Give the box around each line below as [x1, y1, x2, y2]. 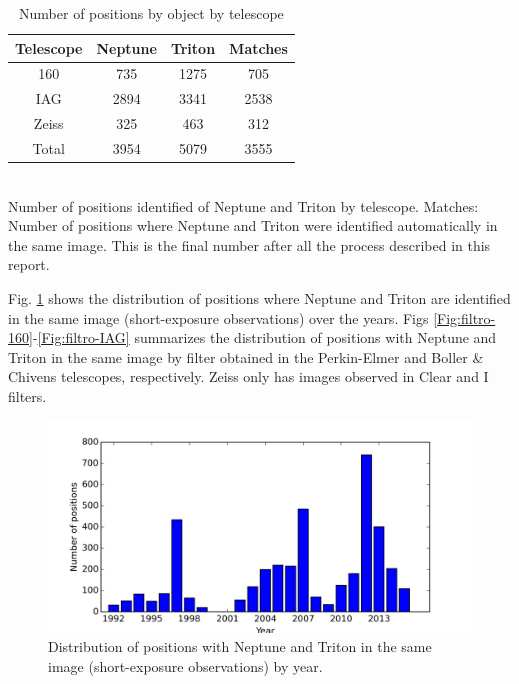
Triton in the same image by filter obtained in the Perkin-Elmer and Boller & [8, 346, 484, 367]
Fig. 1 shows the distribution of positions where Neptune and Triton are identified [8, 288, 511, 309]
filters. [8, 386, 47, 406]
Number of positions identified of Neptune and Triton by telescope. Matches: [8, 195, 479, 216]
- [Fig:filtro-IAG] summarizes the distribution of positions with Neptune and [32, 327, 497, 348]
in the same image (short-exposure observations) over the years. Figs [8, 307, 429, 328]
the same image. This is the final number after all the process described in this [8, 234, 491, 255]
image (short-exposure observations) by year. [48, 655, 323, 676]
